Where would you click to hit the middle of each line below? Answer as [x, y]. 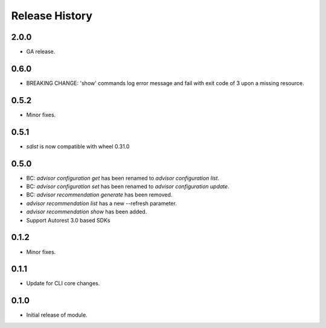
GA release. [41, 52]
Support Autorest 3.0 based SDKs [68, 220]
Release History [52, 16]
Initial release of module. [57, 315]
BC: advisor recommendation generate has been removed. [99, 195]
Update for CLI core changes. [63, 283]
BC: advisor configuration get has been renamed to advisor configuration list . [123, 178]
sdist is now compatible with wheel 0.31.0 [78, 146]
